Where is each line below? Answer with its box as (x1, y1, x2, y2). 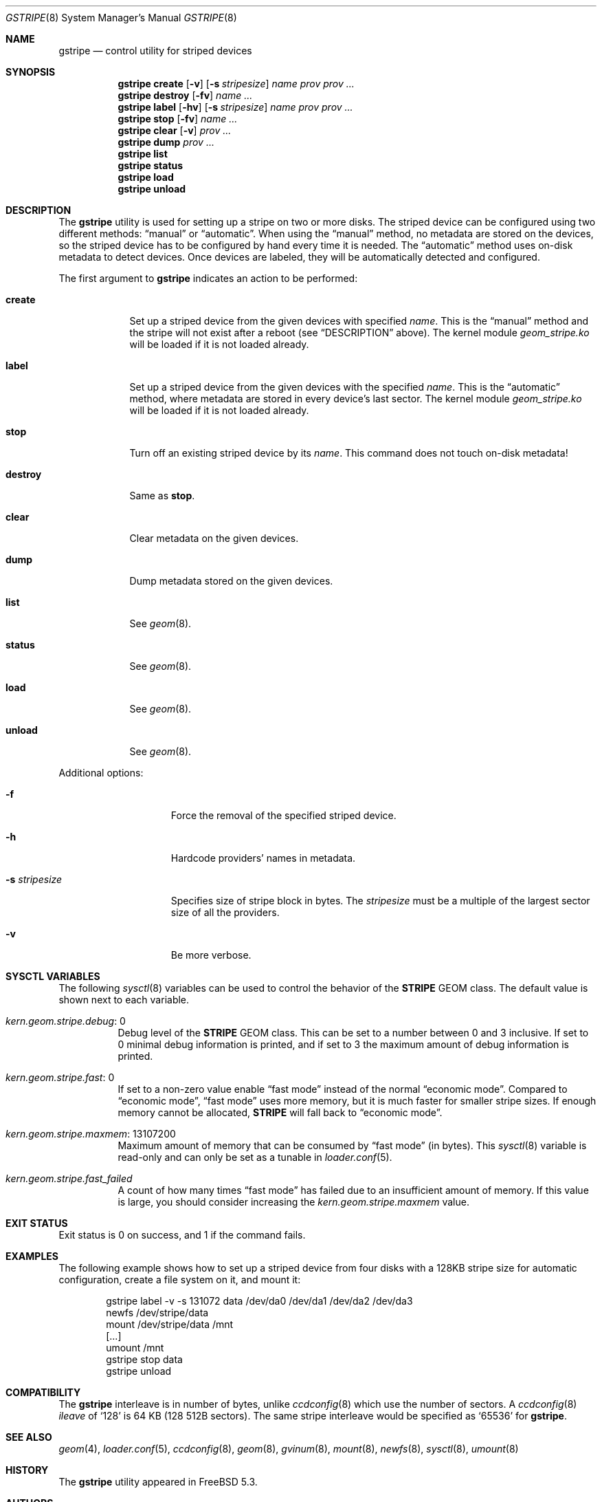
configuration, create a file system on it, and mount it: (58, 1274, 301, 1285)
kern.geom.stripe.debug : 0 (5, 1015, 126, 1027)
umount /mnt (106, 1342, 164, 1353)
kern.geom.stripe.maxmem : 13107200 (5, 1128, 176, 1140)
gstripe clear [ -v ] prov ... (118, 124, 232, 136)
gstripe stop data (106, 1353, 183, 1365)
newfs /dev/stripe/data (106, 1307, 209, 1318)
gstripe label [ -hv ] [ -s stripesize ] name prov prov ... (118, 101, 353, 113)
